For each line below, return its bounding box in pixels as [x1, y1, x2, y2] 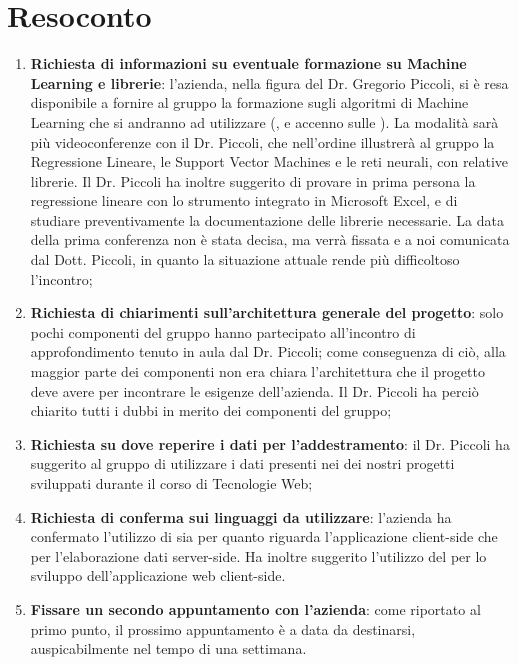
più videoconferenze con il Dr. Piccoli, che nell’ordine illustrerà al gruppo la [30, 131, 495, 152]
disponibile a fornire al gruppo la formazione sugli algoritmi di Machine [30, 92, 469, 113]
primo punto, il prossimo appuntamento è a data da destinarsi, [30, 618, 416, 639]
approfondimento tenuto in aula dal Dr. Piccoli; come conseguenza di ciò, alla [30, 341, 506, 362]
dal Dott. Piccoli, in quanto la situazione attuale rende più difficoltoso [30, 249, 460, 270]
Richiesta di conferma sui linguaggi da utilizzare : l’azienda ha [30, 506, 452, 527]
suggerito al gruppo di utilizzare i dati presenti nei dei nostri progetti [30, 453, 455, 474]
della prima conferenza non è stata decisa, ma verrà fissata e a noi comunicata [30, 229, 510, 250]
